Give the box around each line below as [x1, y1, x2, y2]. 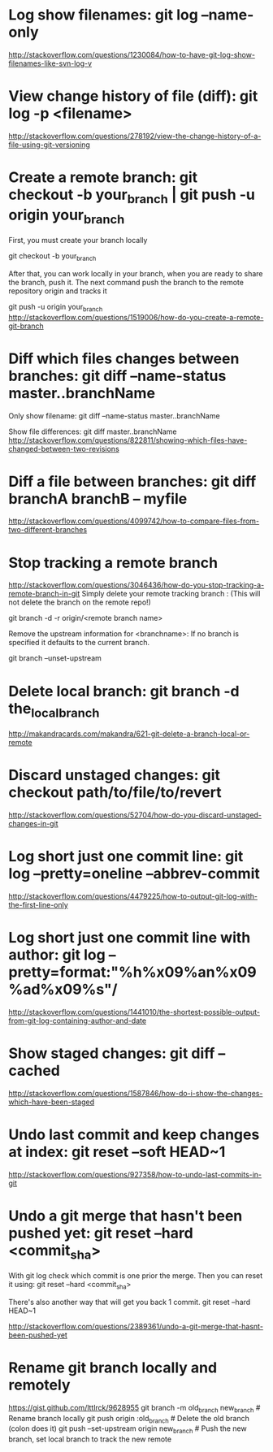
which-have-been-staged [8, 1097, 95, 1107]
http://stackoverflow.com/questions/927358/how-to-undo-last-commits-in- [8, 1169, 262, 1179]
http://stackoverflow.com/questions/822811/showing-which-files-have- [8, 435, 248, 444]
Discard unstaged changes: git [8, 766, 221, 785]
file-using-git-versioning [8, 140, 91, 150]
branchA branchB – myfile [8, 489, 188, 508]
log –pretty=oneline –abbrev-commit [8, 865, 260, 883]
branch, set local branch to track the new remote [8, 1434, 172, 1444]
